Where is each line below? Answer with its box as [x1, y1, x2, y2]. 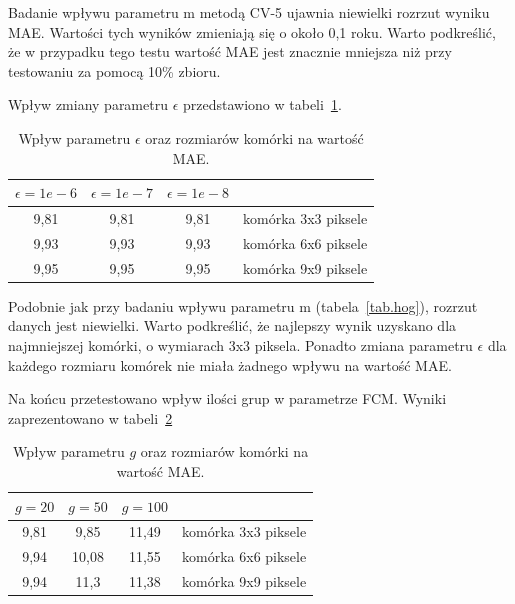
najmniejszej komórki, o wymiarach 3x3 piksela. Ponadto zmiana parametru [8, 334, 473, 355]
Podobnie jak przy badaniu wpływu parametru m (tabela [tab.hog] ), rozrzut [8, 295, 478, 316]
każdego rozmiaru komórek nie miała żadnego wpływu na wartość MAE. [8, 354, 452, 375]
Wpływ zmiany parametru [8, 94, 168, 115]
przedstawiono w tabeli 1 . [182, 94, 342, 115]
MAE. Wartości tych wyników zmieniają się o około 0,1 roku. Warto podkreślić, [8, 21, 496, 42]
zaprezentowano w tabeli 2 [8, 407, 173, 428]
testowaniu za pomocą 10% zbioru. [8, 60, 221, 81]
